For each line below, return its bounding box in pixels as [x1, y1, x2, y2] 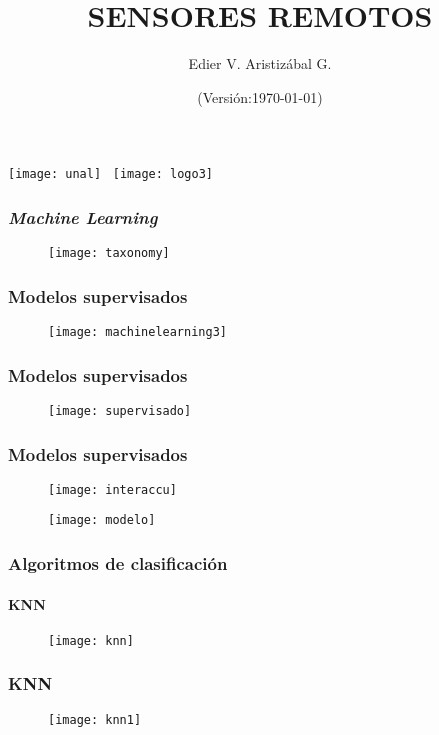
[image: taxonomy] [48, 246, 170, 261]
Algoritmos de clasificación [8, 551, 228, 576]
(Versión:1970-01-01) [197, 86, 323, 107]
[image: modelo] [48, 513, 156, 528]
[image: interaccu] [48, 482, 177, 497]
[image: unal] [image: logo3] [8, 167, 213, 182]
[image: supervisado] [48, 403, 192, 418]
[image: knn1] [48, 712, 142, 727]
